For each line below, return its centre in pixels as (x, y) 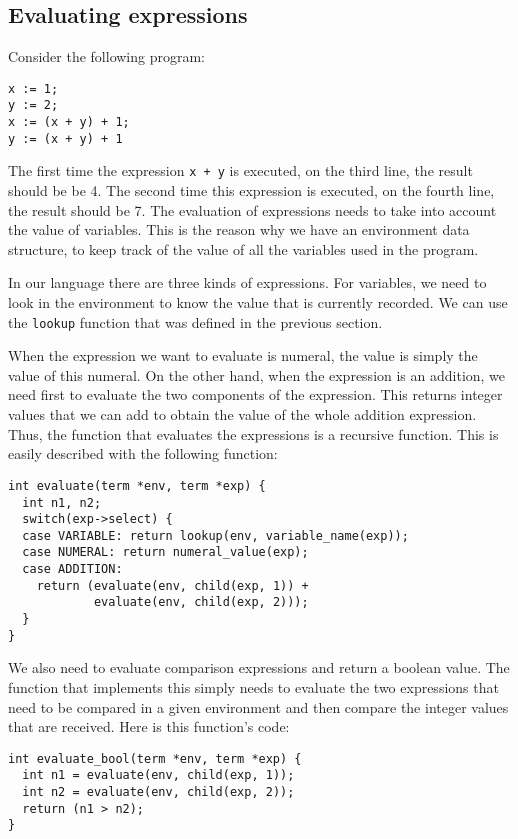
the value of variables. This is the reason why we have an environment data (239, 229)
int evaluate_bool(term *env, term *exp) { (155, 758)
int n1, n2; (62, 502)
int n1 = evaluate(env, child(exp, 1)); (158, 775)
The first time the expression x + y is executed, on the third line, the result (240, 170)
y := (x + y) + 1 (65, 138)
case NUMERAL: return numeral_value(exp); (165, 552)
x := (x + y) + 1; (69, 122)
